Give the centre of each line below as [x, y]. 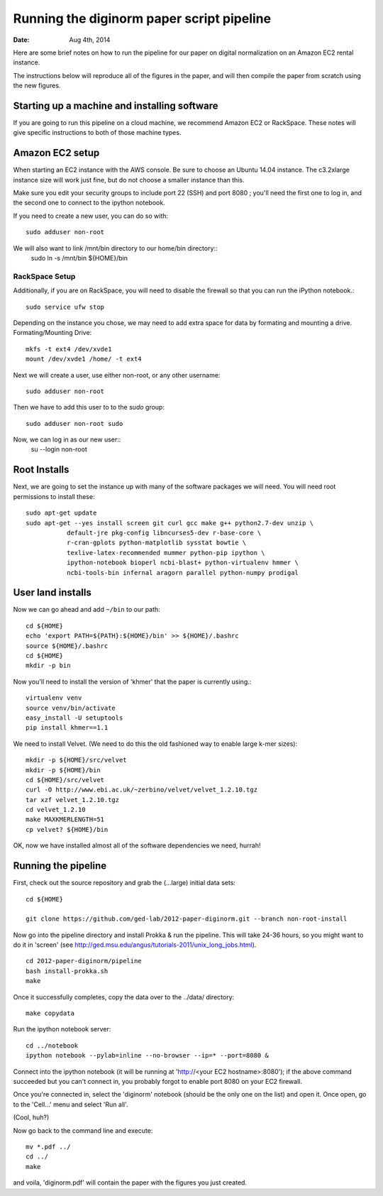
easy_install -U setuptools [74, 718]
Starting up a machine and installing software [116, 105]
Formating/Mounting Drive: [52, 333]
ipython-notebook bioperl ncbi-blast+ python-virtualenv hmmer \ [183, 563]
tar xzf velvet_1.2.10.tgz [73, 800]
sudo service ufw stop [65, 307]
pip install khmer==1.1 [67, 728]
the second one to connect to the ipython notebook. [89, 203]
